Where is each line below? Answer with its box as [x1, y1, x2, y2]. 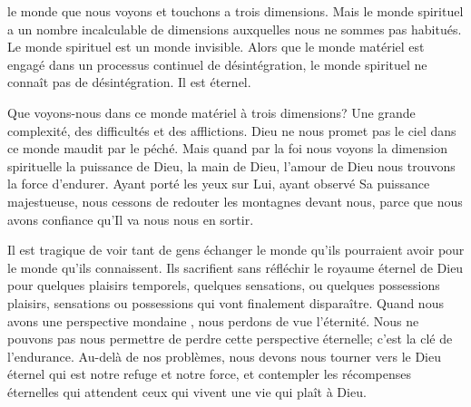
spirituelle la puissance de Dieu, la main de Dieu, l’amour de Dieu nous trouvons [7, 156, 456, 175]
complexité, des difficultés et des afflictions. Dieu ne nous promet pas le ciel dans [7, 121, 456, 140]
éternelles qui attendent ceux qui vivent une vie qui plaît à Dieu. [7, 382, 367, 401]
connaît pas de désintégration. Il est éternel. [7, 73, 251, 92]
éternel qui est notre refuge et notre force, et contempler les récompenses [7, 364, 412, 383]
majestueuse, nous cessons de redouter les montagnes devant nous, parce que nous [7, 191, 463, 210]
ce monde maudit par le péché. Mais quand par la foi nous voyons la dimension [7, 139, 447, 158]
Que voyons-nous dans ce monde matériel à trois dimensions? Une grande [7, 102, 416, 121]
